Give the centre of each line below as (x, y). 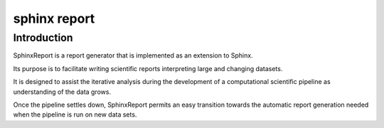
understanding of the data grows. (62, 92)
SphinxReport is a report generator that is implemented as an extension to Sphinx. (133, 55)
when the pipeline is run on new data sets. (75, 114)
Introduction (43, 38)
